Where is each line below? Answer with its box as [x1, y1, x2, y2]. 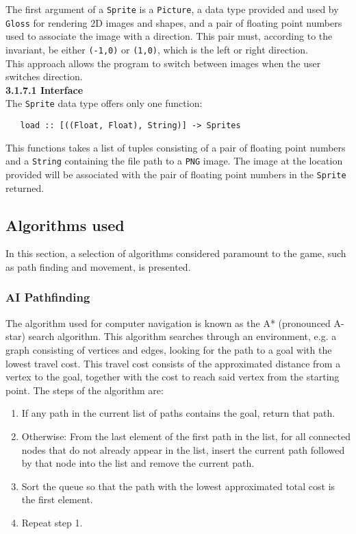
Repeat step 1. [21, 515, 83, 529]
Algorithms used [5, 214, 125, 235]
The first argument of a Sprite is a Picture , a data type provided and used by [5, 2, 339, 16]
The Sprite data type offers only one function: [5, 96, 203, 110]
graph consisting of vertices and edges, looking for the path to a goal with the [5, 342, 332, 356]
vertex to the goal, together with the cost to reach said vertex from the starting [5, 369, 340, 384]
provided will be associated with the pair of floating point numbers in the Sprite [5, 167, 346, 181]
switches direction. [5, 69, 83, 84]
